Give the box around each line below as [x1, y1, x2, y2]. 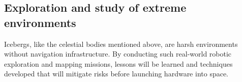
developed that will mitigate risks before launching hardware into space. [4, 68, 229, 79]
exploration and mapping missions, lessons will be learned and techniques [4, 58, 233, 69]
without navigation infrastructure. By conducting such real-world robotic [4, 48, 232, 59]
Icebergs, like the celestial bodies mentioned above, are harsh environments [4, 38, 238, 49]
